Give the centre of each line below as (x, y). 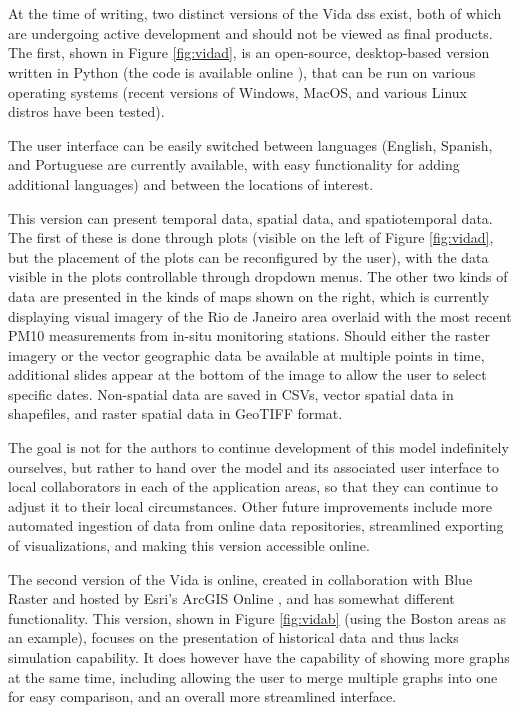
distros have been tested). (86, 111)
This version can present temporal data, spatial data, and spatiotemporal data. (250, 217)
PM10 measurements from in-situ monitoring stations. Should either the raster (249, 335)
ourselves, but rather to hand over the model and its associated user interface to (254, 466)
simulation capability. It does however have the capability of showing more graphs (259, 657)
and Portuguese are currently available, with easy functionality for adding (234, 164)
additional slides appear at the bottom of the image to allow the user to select (247, 374)
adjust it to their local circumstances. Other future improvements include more (250, 505)
